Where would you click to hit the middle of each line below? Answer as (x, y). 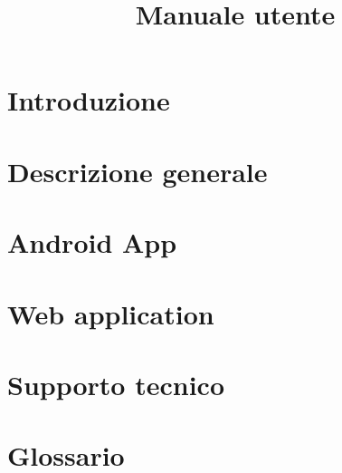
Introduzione (89, 100)
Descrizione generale (138, 171)
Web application (111, 313)
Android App (92, 242)
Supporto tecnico (116, 384)
